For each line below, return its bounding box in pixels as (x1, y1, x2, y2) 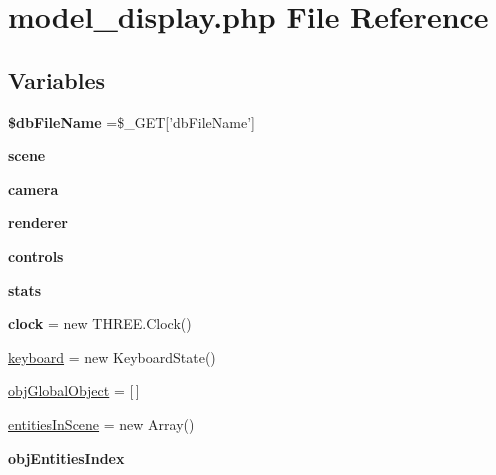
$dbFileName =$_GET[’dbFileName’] (8, 111, 255, 132)
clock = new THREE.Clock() (8, 313, 192, 334)
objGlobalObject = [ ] (8, 380, 140, 401)
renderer (8, 212, 68, 233)
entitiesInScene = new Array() (8, 413, 195, 434)
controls (8, 245, 64, 266)
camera (8, 178, 59, 199)
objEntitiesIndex (8, 447, 125, 468)
